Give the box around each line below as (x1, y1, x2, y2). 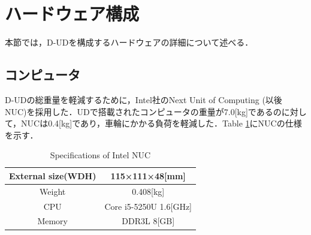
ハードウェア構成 (5, 1, 140, 26)
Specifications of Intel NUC (50, 149, 151, 161)
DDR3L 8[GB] (122, 215, 175, 227)
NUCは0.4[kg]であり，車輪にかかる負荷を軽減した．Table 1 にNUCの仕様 (21, 117, 302, 129)
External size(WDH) (9, 169, 96, 182)
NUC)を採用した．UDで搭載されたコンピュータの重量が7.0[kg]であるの (5, 105, 282, 117)
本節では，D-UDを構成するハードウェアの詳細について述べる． (5, 36, 253, 49)
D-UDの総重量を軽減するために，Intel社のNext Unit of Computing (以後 (5, 93, 282, 106)
